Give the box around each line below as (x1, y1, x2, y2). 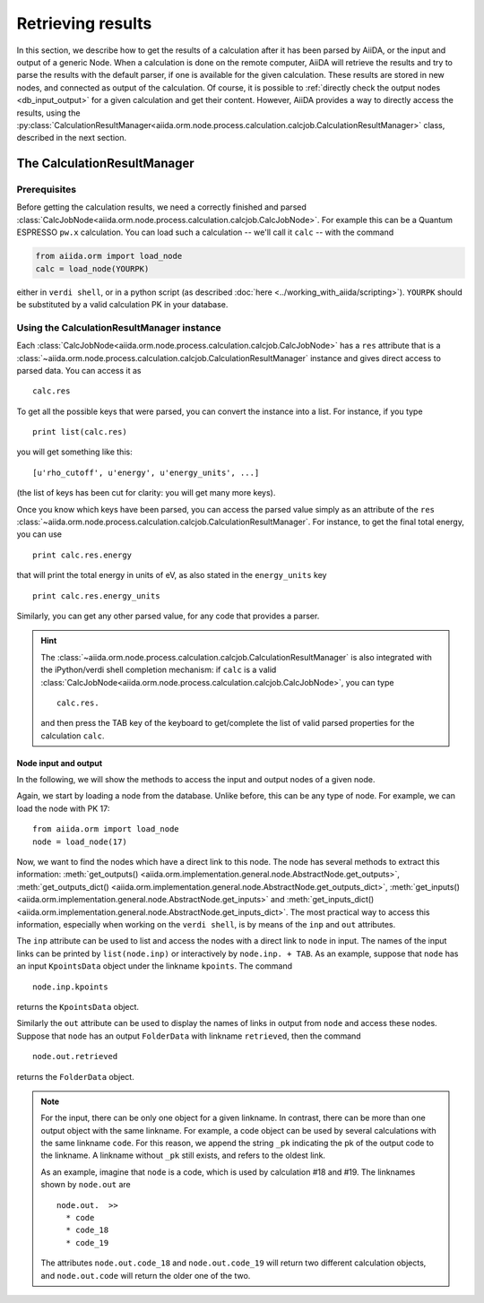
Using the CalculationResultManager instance (16, 321, 221, 333)
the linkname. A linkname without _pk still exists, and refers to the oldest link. (40, 1150, 326, 1161)
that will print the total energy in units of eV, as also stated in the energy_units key (16, 570, 327, 581)
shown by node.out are (40, 1179, 132, 1190)
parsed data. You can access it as (16, 365, 142, 375)
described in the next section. (16, 133, 127, 143)
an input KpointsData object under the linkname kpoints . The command (16, 961, 293, 971)
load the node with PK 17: (16, 803, 110, 814)
